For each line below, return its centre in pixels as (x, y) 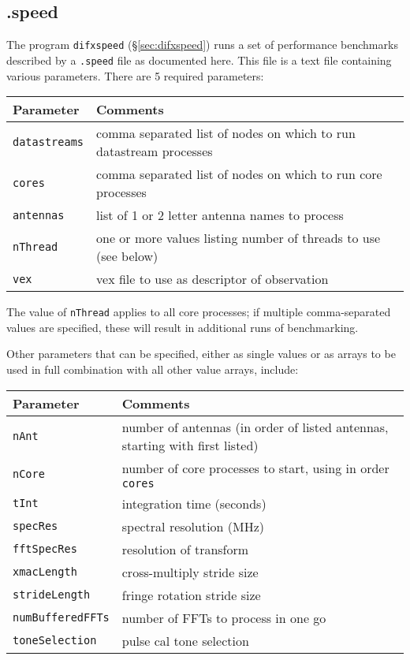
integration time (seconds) (194, 503)
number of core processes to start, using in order (255, 468)
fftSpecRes (45, 549)
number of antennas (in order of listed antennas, (255, 427)
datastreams (48, 142)
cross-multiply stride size (190, 572)
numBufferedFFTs (61, 618)
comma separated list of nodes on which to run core (239, 174)
